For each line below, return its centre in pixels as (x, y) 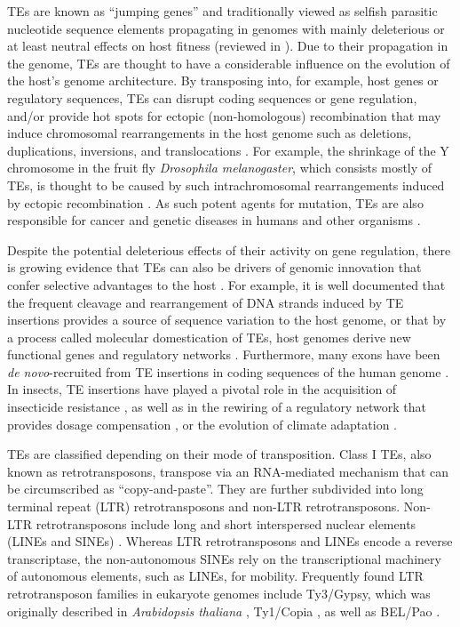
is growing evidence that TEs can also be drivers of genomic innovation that (214, 267)
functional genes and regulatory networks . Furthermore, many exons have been (224, 354)
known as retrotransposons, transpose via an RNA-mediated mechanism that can (228, 471)
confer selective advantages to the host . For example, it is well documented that (226, 284)
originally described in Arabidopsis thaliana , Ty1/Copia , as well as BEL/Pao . (224, 611)
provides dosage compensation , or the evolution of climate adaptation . (202, 424)
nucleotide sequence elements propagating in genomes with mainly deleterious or (226, 28)
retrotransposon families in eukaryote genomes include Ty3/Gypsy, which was (219, 593)
